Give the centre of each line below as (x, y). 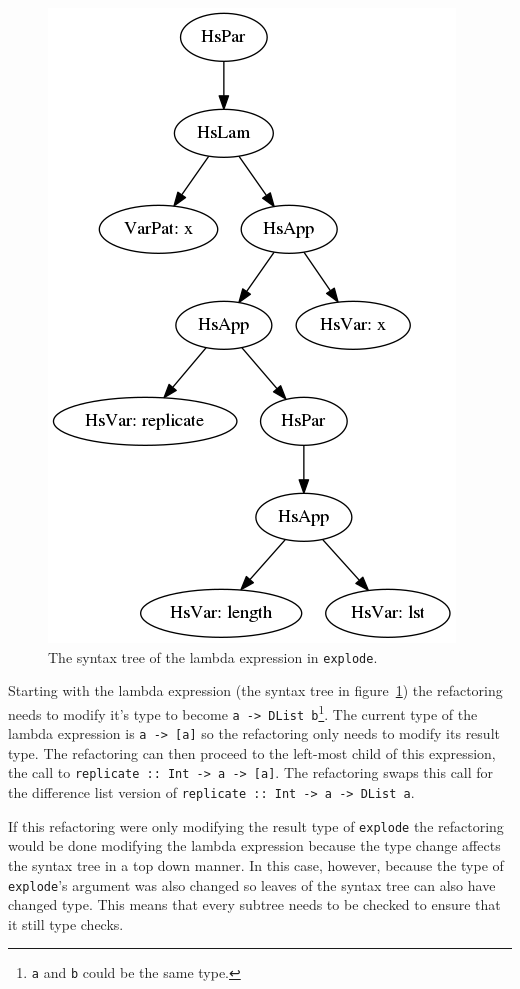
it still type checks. (66, 923)
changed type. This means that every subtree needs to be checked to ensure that (254, 904)
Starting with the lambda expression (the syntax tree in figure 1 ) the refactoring (255, 690)
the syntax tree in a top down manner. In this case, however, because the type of (256, 864)
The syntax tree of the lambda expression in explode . (213, 656)
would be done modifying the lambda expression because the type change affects (254, 845)
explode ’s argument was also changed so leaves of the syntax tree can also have (252, 884)
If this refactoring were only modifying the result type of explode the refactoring (256, 825)
